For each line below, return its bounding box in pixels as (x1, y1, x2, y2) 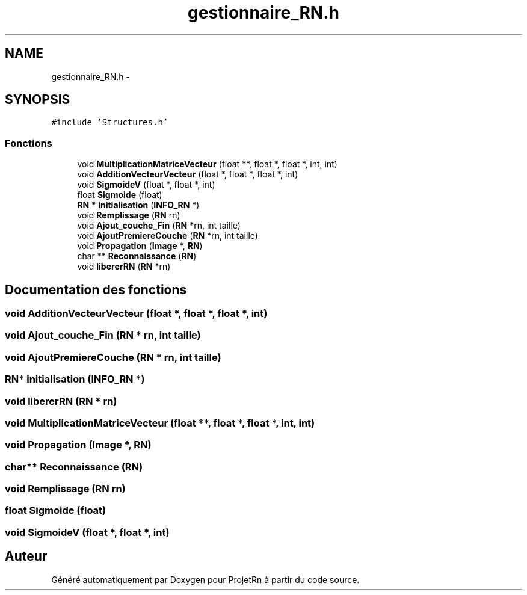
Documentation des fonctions (5, 282, 187, 297)
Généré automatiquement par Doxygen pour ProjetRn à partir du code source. (51, 574, 360, 585)
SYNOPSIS (5, 92, 70, 108)
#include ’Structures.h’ (51, 117, 168, 128)
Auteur (5, 549, 48, 564)
